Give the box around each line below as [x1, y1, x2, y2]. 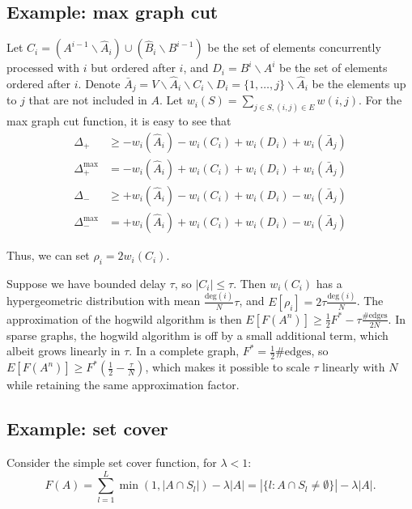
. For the [358, 91, 402, 108]
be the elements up [312, 75, 406, 92]
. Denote [78, 75, 121, 92]
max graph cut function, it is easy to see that [6, 112, 231, 129]
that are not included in [28, 91, 147, 108]
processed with [6, 59, 80, 76]
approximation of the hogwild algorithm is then [6, 310, 242, 327]
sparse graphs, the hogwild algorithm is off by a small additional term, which [6, 326, 389, 343]
